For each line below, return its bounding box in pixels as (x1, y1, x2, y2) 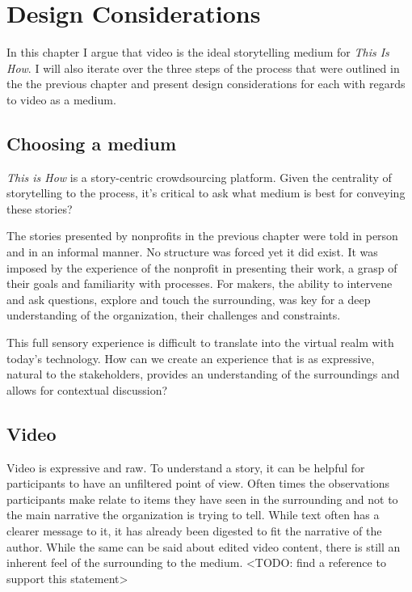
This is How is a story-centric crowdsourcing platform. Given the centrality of (6, 168, 392, 185)
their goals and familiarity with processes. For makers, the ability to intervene (6, 275, 393, 292)
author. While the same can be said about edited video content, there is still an (6, 538, 401, 555)
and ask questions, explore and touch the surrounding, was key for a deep (6, 290, 371, 307)
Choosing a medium (6, 130, 177, 155)
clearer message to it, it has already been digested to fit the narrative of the (6, 522, 382, 539)
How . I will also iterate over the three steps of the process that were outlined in (6, 59, 400, 76)
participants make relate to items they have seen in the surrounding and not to (6, 490, 398, 507)
